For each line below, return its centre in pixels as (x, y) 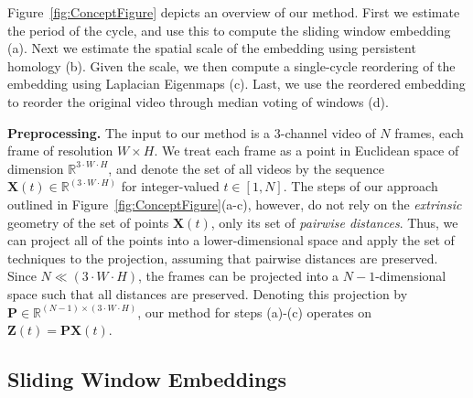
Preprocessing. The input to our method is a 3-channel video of (192, 132)
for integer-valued (170, 186)
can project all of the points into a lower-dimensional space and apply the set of (231, 240)
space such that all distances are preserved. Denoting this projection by (208, 293)
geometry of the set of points (88, 222)
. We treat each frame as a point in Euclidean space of (306, 151)
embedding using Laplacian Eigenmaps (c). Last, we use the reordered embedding (236, 84)
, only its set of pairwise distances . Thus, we (334, 222)
